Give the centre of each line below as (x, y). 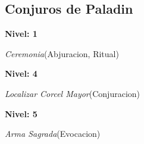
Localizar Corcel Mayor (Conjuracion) (73, 93)
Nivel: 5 (21, 113)
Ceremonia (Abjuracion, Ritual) (62, 53)
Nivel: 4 (21, 73)
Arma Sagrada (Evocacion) (53, 134)
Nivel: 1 (21, 34)
